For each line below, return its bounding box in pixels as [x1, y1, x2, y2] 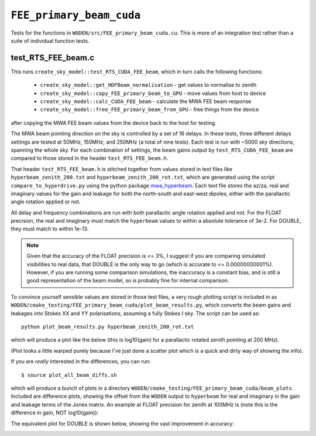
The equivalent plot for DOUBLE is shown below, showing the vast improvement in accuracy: [11, 420, 234, 427]
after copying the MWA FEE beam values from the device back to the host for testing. [11, 119, 217, 126]
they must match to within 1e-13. [11, 226, 89, 233]
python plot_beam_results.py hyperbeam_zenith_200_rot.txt [21, 323, 194, 330]
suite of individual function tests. [11, 37, 90, 44]
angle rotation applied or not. [11, 198, 81, 205]
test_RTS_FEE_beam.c [11, 53, 95, 63]
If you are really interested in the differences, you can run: [11, 358, 151, 365]
